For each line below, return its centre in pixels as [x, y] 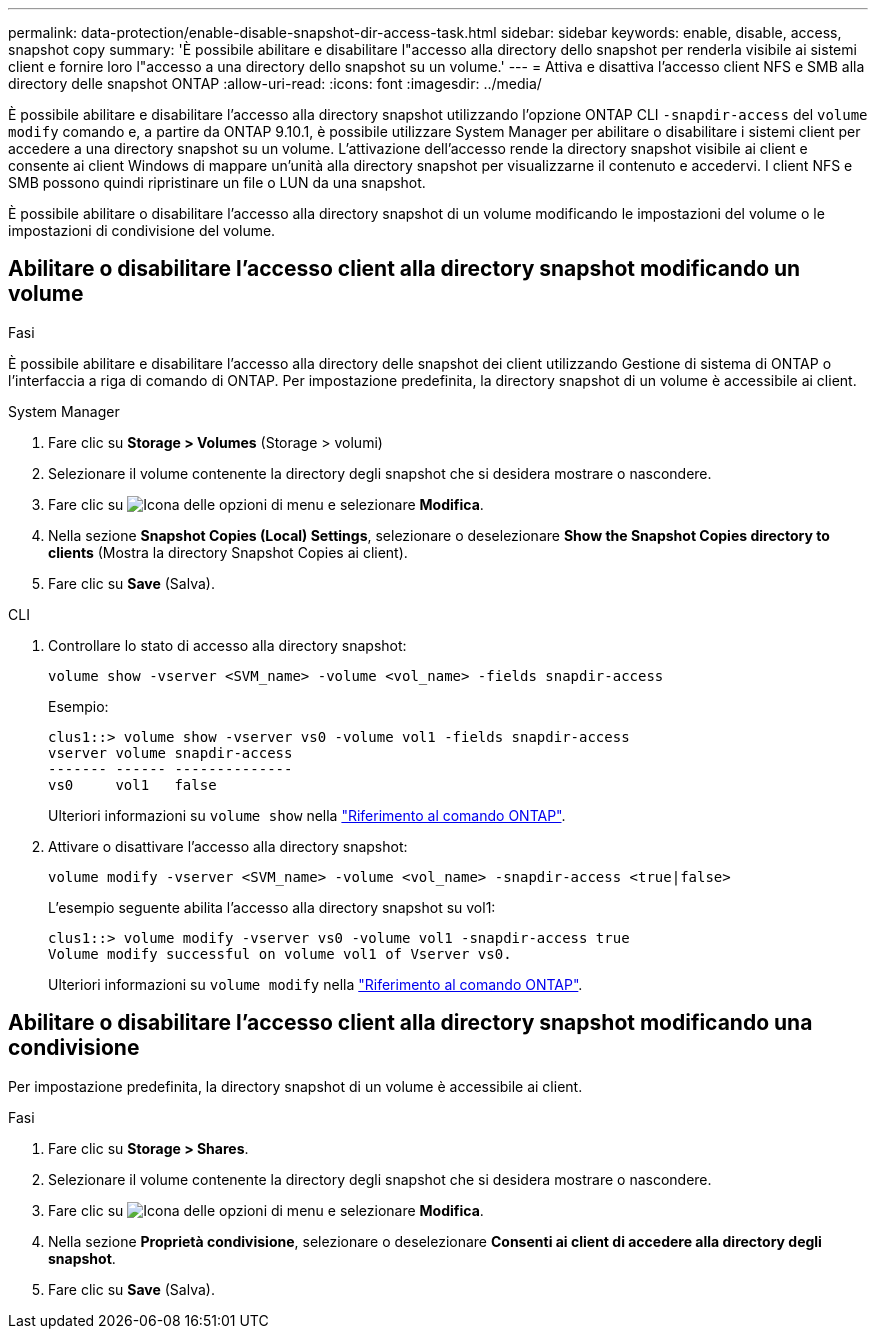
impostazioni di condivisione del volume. [142, 230]
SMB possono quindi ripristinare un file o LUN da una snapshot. [217, 182]
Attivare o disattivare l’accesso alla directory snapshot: [228, 846]
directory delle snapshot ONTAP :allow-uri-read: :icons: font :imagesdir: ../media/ [275, 83]
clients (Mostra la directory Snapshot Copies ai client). [228, 552]
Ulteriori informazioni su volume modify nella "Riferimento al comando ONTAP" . [315, 984]
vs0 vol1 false [132, 784]
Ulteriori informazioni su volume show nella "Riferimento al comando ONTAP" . [307, 815]
